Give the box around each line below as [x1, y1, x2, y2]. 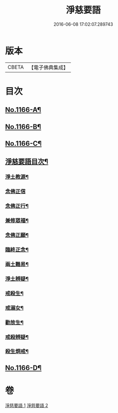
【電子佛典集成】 [28, 64, 68, 71]
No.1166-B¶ [5, 122, 41, 131]
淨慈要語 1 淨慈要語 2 [5, 402, 49, 408]
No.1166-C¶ [5, 139, 42, 148]
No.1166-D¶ [5, 363, 42, 372]
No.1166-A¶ [5, 106, 41, 114]
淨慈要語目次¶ [5, 157, 49, 166]
